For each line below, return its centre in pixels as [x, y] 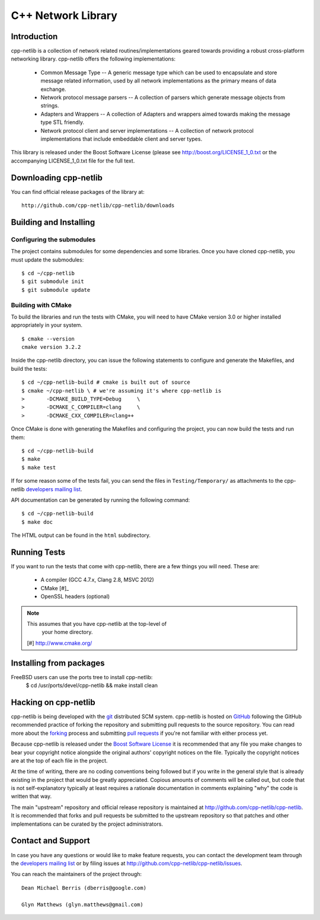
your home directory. [67, 632]
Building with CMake [41, 305]
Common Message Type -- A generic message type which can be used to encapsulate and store [159, 72]
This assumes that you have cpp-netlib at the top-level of [97, 623]
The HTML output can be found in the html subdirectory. [81, 535]
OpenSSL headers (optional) [75, 597]
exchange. [53, 89]
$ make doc [37, 522]
